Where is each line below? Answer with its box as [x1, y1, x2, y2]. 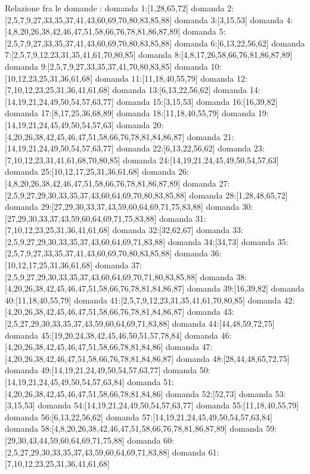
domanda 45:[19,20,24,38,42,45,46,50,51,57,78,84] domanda [5, 329, 218, 341]
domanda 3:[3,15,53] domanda [174, 13, 284, 26]
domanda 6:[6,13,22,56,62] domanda [174, 36, 305, 49]
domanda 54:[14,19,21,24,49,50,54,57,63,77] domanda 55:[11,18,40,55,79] [38, 399, 299, 411]
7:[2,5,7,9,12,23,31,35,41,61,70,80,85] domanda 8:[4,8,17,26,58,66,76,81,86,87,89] [5, 48, 293, 61]
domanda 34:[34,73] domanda [168, 235, 275, 247]
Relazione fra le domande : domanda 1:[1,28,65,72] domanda [5, 2, 225, 14]
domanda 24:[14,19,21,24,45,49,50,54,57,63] [123, 153, 279, 166]
